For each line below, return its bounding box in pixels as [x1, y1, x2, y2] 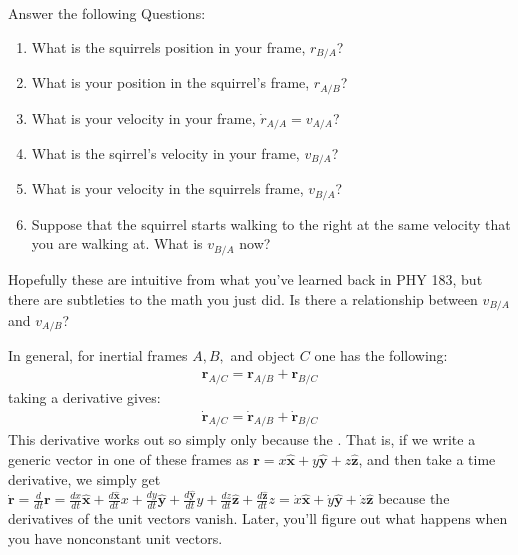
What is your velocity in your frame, [31, 107, 256, 128]
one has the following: [314, 345, 448, 366]
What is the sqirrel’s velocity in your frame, [31, 142, 300, 163]
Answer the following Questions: [8, 3, 206, 23]
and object [230, 345, 296, 366]
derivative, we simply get [8, 468, 161, 489]
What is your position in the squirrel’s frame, [31, 72, 310, 93]
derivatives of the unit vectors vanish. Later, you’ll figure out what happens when [8, 508, 508, 529]
